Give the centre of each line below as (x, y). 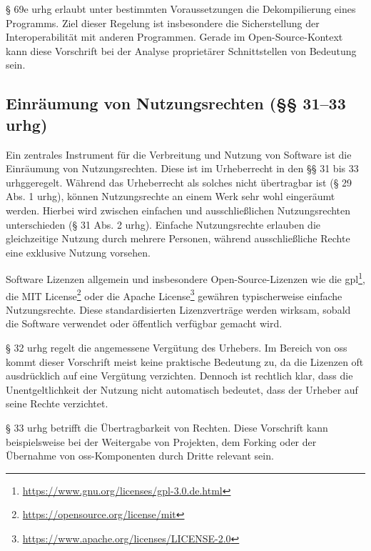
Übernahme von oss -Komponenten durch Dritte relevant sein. (140, 456)
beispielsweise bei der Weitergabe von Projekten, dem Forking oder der (161, 441)
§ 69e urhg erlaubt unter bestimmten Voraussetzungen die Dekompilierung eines (181, 9)
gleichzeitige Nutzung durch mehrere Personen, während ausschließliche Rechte (178, 238)
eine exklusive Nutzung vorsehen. (78, 252)
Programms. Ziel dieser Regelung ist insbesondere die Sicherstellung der (163, 23)
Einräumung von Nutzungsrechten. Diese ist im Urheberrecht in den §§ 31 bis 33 (182, 168)
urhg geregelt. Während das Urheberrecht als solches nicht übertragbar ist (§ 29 (179, 182)
